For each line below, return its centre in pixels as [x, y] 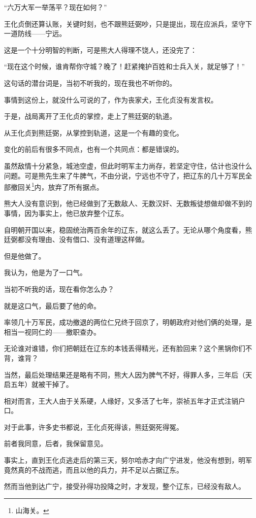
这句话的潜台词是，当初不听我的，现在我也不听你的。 [90, 83]
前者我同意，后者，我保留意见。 [56, 443]
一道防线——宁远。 [35, 33]
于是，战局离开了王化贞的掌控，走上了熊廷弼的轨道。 [90, 116]
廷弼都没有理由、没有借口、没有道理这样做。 [76, 239]
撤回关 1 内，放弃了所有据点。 [57, 186]
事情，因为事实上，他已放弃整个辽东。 [66, 213]
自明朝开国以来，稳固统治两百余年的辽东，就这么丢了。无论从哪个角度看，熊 [128, 229]
